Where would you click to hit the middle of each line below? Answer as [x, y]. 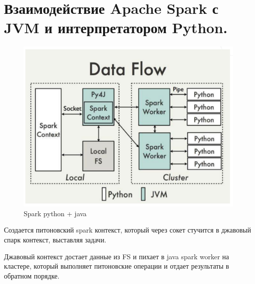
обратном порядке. [32, 275]
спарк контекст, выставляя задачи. [55, 240]
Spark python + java [55, 213]
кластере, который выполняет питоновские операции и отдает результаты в [117, 266]
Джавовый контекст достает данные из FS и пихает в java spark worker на [117, 256]
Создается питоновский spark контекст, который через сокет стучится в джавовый [127, 230]
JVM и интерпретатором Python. [116, 27]
